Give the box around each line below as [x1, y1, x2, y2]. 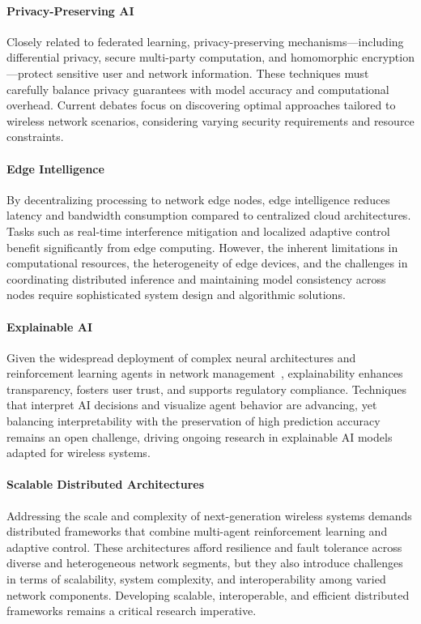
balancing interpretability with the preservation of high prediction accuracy [6, 412, 381, 430]
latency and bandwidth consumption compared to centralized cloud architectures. [6, 207, 411, 224]
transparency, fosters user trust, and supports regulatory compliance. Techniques [6, 380, 407, 397]
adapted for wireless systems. [6, 444, 151, 461]
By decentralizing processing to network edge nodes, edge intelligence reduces [6, 190, 390, 207]
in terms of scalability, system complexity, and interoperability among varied [6, 571, 386, 588]
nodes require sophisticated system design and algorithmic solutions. [6, 286, 346, 303]
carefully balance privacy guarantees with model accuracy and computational [6, 80, 389, 97]
